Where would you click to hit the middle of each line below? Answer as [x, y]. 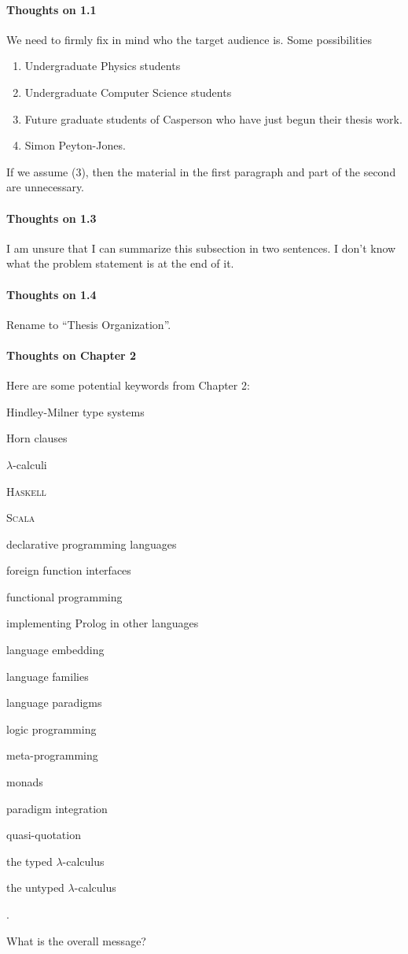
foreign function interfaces [69, 570]
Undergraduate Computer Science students [128, 92]
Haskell [26, 491]
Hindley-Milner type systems [75, 411]
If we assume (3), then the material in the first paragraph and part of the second [201, 171]
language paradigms [54, 703]
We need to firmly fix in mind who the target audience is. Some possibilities [189, 39]
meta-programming [52, 755]
